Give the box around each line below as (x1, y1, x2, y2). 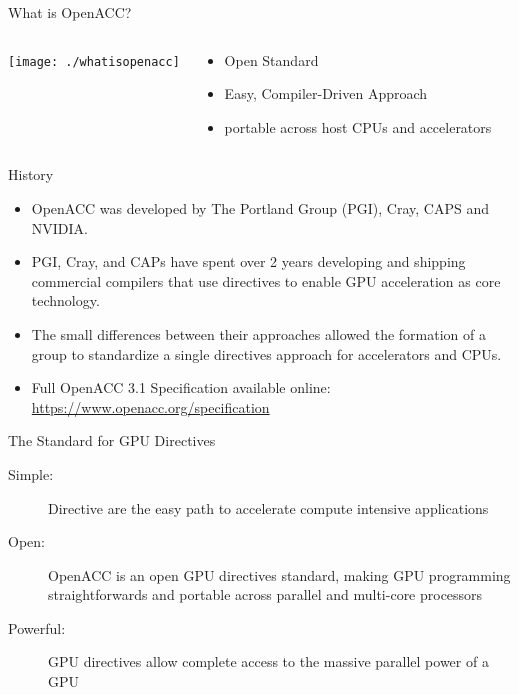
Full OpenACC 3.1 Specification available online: (31, 377, 331, 398)
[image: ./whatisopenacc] (8, 54, 180, 69)
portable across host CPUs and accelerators (224, 116, 492, 137)
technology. (31, 290, 100, 311)
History (8, 164, 54, 185)
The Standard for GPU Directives (8, 430, 216, 451)
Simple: (8, 463, 54, 484)
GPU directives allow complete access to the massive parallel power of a (48, 651, 489, 672)
